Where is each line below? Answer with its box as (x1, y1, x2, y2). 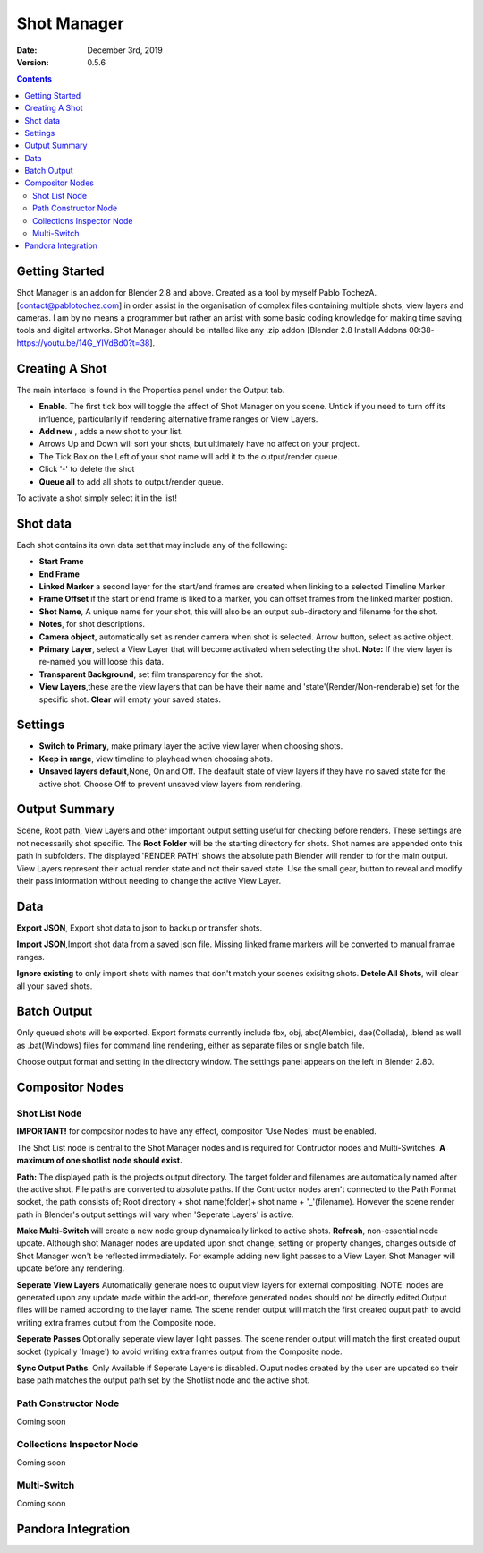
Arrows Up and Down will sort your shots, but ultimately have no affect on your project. (38, 439, 360, 450)
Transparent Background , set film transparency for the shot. (38, 668, 264, 680)
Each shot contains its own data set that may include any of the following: (16, 539, 288, 550)
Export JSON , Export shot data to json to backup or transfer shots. (16, 922, 263, 933)
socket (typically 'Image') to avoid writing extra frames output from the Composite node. (16, 1346, 343, 1357)
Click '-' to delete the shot (38, 464, 135, 475)
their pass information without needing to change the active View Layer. (16, 876, 282, 887)
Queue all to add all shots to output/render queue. (38, 476, 224, 487)
